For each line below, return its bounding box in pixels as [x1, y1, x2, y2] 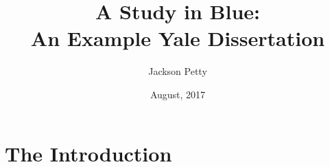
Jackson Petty [148, 64, 207, 78]
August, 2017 [150, 87, 206, 101]
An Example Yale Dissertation [30, 24, 325, 52]
